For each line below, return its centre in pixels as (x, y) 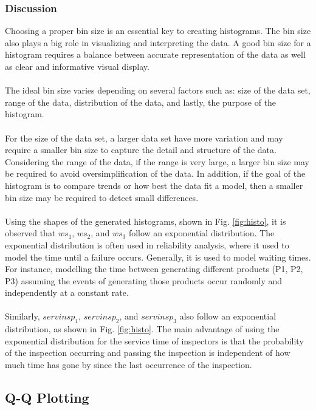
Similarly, (22, 316)
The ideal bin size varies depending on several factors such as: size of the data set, (158, 90)
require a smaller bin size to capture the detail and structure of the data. (141, 150)
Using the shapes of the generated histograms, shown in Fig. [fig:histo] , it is (146, 221)
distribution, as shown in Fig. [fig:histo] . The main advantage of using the (142, 329)
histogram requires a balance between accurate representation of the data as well (155, 54)
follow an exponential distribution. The (201, 233)
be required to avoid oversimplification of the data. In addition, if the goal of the (155, 173)
